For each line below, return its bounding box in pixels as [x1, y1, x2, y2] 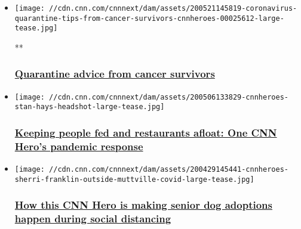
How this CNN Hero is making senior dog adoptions [14, 197, 272, 212]
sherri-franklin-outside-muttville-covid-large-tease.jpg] [14, 175, 254, 184]
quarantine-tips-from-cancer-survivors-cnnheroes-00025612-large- [14, 14, 284, 23]
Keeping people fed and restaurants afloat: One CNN [14, 125, 277, 140]
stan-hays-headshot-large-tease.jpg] [14, 103, 165, 112]
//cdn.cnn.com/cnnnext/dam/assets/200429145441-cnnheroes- [49, 165, 288, 174]
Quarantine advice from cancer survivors [14, 66, 215, 81]
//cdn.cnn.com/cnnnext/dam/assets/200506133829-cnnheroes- [49, 92, 288, 101]
